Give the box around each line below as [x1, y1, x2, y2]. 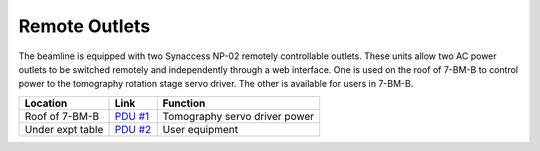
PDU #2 [114, 122, 152, 136]
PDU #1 [114, 109, 150, 123]
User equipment [162, 122, 239, 136]
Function [162, 96, 206, 110]
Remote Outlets [18, 15, 151, 37]
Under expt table [24, 122, 104, 136]
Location [24, 96, 68, 110]
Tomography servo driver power [162, 109, 315, 123]
